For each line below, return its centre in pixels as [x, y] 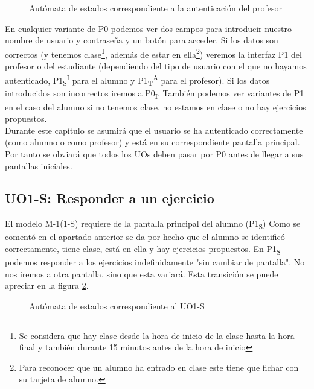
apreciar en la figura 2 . [47, 286]
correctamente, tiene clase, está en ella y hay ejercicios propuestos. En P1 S [143, 249]
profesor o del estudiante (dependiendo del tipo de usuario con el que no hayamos [156, 66]
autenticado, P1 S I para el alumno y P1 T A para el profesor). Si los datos [137, 80]
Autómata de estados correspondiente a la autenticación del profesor [155, 8]
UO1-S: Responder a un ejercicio [110, 198]
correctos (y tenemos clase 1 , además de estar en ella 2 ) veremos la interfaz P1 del [153, 53]
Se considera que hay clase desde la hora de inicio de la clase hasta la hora [157, 335]
